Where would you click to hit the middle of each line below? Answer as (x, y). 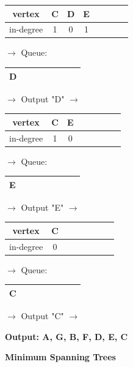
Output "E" (42, 207)
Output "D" (43, 98)
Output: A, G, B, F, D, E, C (66, 336)
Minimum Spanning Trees (60, 357)
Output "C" (42, 316)
